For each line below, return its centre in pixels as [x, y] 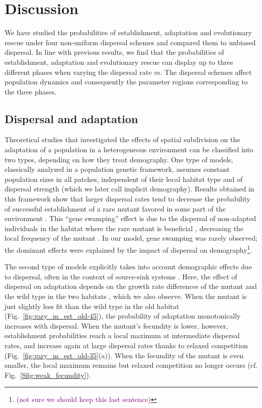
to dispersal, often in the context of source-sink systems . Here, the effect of [121, 276]
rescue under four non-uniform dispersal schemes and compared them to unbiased [130, 42]
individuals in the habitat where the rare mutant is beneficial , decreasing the [124, 228]
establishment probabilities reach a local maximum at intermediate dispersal [122, 335]
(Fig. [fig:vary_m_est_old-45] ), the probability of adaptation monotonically [123, 316]
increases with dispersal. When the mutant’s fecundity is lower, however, [116, 325]
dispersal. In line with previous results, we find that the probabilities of [114, 52]
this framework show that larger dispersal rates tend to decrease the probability [127, 199]
